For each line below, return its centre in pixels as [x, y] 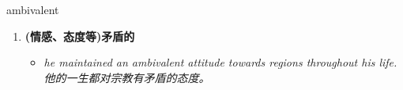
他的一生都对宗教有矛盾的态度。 [127, 77]
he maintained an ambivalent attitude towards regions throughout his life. [220, 62]
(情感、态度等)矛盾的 [80, 36]
